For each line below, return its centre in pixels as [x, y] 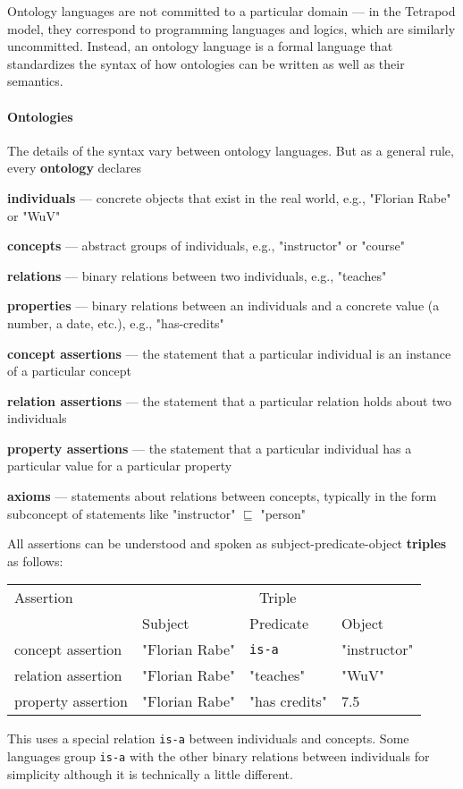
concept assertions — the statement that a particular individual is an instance [229, 353]
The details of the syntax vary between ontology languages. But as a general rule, [231, 150]
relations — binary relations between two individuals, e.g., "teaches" [197, 275]
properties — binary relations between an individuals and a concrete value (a [223, 305]
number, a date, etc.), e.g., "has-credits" [116, 322]
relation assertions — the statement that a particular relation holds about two [229, 400]
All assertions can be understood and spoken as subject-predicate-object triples [227, 543]
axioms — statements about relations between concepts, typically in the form [222, 496]
